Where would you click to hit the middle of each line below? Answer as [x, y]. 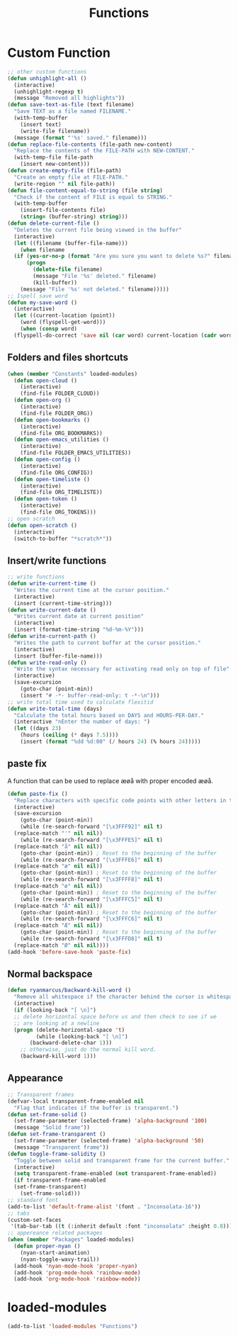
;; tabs [19, 1213]
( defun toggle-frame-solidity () [57, 1154]
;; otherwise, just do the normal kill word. [89, 1050]
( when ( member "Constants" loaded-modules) [73, 374]
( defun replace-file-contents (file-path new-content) [90, 144]
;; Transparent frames [41, 1094]
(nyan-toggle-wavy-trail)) [60, 1259]
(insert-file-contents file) [63, 210]
